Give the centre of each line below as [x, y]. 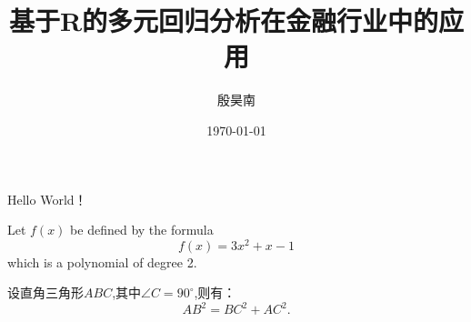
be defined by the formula [142, 230]
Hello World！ [47, 199]
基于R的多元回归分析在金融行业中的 [224, 20]
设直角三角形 [45, 292]
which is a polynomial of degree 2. [102, 262]
